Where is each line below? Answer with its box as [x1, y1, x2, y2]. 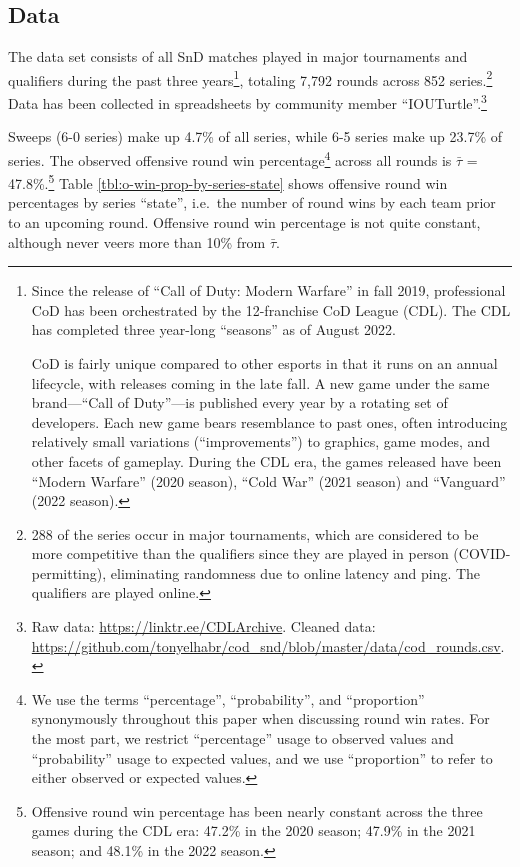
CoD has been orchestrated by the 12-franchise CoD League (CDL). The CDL [31, 299, 511, 320]
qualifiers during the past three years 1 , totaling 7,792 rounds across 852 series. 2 [8, 66, 493, 90]
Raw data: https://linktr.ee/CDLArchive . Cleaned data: [31, 616, 376, 637]
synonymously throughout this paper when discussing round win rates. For [31, 708, 490, 729]
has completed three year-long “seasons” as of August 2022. [31, 319, 396, 340]
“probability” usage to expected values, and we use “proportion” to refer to [31, 747, 493, 768]
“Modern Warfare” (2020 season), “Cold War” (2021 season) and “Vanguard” [31, 470, 506, 491]
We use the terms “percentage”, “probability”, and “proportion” [31, 688, 425, 709]
